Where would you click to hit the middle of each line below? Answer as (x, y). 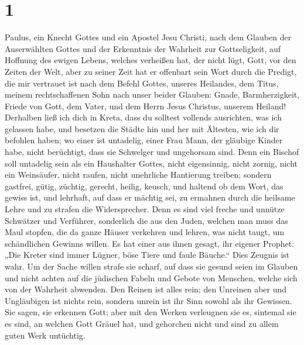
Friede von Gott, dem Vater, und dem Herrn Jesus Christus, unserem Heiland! (146, 106)
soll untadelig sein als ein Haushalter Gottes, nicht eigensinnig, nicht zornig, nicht (151, 163)
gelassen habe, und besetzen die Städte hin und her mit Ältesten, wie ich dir (142, 128)
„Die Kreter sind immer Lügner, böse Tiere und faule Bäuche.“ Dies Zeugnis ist (147, 255)
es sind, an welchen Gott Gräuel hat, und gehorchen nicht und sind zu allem (142, 323)
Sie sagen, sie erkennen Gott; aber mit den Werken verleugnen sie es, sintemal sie (151, 312)
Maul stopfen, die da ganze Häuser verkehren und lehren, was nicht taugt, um (145, 232)
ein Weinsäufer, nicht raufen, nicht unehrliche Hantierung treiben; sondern (138, 175)
